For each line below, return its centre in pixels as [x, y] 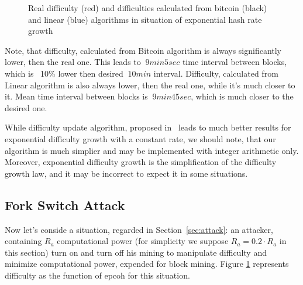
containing [23, 241]
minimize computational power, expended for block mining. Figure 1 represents [147, 264]
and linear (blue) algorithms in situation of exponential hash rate [145, 19]
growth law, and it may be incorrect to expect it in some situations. [126, 173]
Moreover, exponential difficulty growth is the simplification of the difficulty [141, 162]
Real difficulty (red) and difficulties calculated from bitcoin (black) [148, 8]
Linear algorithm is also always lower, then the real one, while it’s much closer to [150, 85]
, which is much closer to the [242, 96]
